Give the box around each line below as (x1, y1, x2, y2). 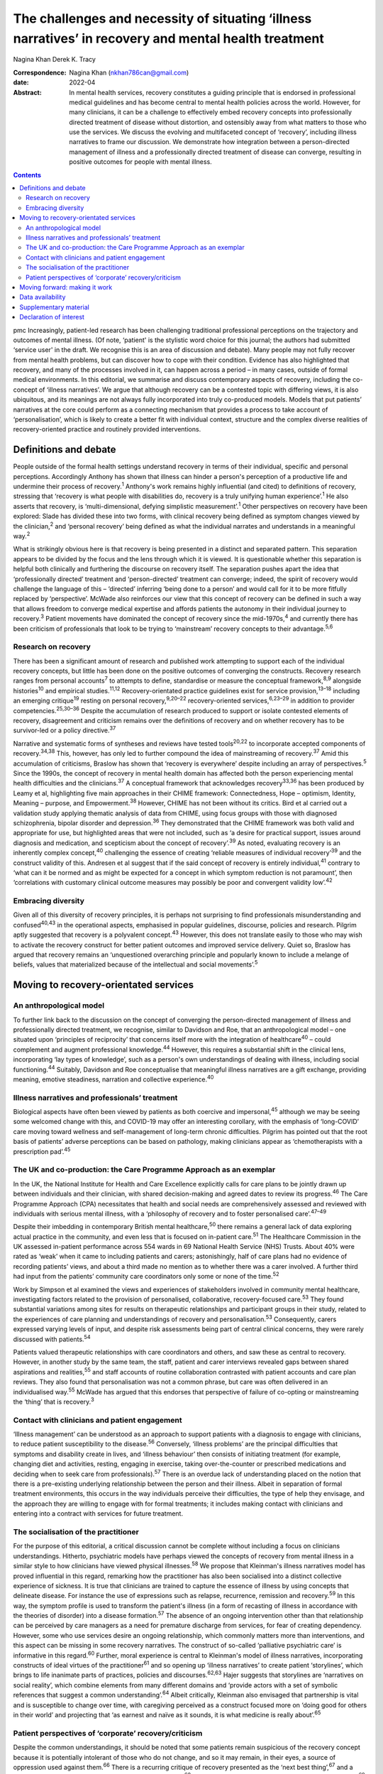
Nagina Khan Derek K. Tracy (13, 55, 96, 64)
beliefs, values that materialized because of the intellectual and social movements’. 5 (13, 959, 258, 969)
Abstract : (13, 88, 42, 97)
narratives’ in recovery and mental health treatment (13, 31, 324, 46)
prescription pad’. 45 (13, 1146, 71, 1156)
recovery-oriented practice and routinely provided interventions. (13, 425, 201, 434)
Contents (13, 170, 42, 179)
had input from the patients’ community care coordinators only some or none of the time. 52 (13, 1271, 279, 1281)
